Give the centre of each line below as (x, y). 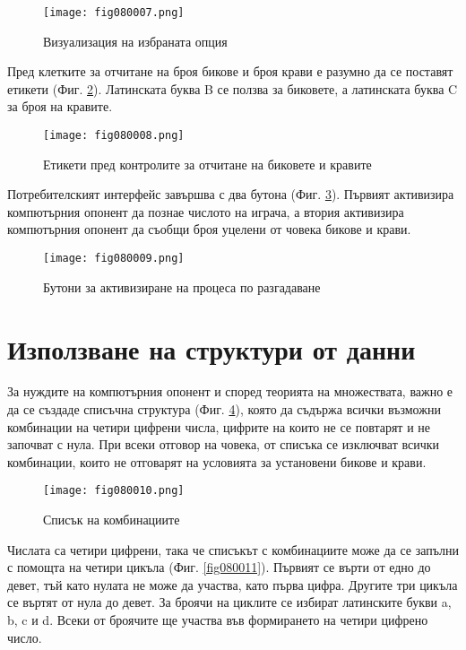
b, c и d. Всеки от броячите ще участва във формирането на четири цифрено (218, 620)
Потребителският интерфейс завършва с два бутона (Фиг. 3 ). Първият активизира (231, 194)
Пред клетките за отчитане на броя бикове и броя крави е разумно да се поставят (230, 71)
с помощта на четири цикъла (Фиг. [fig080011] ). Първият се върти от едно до (219, 567)
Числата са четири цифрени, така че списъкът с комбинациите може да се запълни (233, 549)
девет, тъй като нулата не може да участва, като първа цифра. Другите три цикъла (233, 584)
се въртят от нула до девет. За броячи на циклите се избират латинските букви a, (229, 602)
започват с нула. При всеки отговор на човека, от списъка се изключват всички (224, 444)
